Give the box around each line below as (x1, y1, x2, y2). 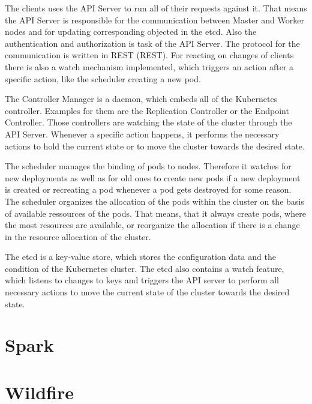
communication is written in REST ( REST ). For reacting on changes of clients (5, 49, 294, 61)
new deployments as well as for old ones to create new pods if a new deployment (5, 171, 301, 184)
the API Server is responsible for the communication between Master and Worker (5, 13, 304, 26)
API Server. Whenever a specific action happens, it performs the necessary (5, 127, 280, 140)
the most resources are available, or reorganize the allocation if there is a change (5, 219, 300, 231)
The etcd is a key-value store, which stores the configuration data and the (5, 250, 276, 263)
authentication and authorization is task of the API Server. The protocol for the (5, 37, 300, 49)
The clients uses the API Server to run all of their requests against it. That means (5, 2, 307, 14)
